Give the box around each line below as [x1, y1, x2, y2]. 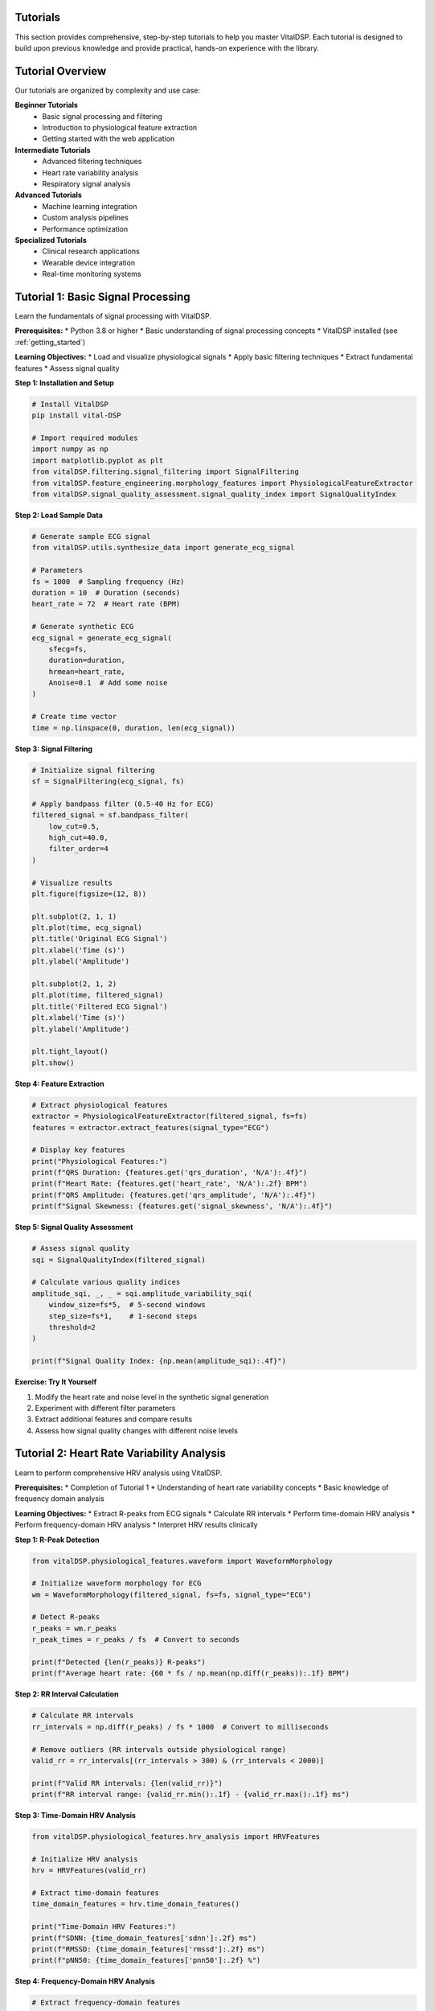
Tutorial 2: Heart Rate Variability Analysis [14, 1446, 227, 1460]
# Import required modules [31, 434, 138, 442]
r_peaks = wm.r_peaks [31, 1623, 117, 1633]
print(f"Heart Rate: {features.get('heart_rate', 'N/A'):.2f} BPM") [31, 1179, 308, 1188]
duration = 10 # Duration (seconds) [31, 588, 181, 597]
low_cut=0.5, [48, 821, 100, 831]
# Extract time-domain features [31, 1889, 160, 1898]
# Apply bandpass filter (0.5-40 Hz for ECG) [31, 799, 215, 808]
